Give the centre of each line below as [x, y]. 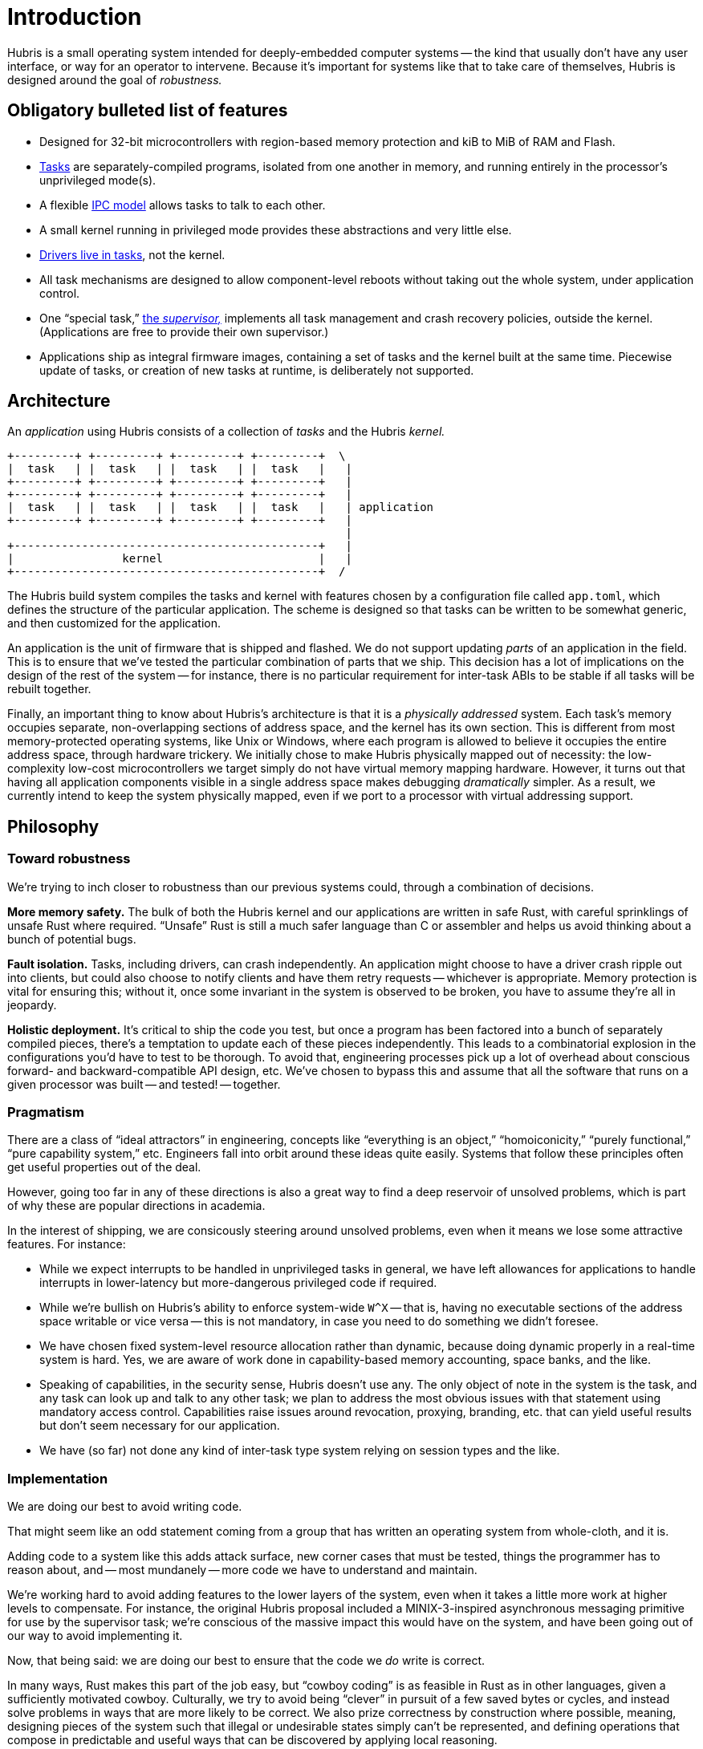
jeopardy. [32, 1004]
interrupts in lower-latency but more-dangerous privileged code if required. [238, 1283]
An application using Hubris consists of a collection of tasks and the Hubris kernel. [226, 432]
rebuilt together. [49, 689]
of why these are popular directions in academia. [136, 1206]
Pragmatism [46, 1112]
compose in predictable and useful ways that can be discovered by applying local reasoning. [252, 1740]
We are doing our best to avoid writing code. [125, 1507]
